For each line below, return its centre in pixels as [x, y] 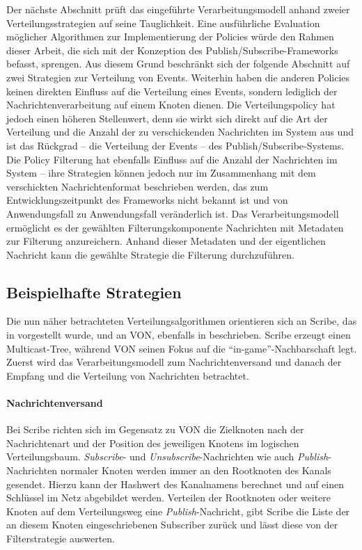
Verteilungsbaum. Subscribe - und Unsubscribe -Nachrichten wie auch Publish [167, 456]
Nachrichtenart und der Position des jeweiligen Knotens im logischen [153, 443]
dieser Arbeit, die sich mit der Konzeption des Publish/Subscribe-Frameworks [172, 50]
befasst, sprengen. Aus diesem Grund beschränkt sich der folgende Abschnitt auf [178, 64]
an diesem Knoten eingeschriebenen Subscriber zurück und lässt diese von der [172, 525]
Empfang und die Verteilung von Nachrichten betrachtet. [128, 375]
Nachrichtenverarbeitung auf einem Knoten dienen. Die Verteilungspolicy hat [171, 105]
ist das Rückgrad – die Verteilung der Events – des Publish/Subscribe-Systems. [175, 145]
